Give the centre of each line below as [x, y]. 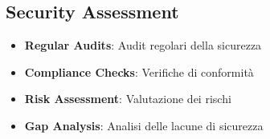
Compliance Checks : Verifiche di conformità [139, 71]
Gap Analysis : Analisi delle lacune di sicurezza [144, 125]
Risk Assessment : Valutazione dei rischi [128, 99]
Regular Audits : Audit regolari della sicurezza [143, 45]
